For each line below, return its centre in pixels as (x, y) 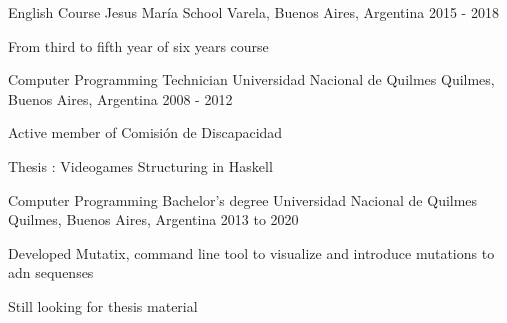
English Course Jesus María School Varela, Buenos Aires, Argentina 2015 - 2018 (253, 12)
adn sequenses (51, 272)
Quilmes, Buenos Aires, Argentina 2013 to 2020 (153, 219)
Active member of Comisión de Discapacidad (145, 132)
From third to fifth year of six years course (138, 45)
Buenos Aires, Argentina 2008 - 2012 (120, 98)
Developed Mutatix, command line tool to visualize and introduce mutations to (251, 252)
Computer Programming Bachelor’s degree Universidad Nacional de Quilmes (243, 199)
